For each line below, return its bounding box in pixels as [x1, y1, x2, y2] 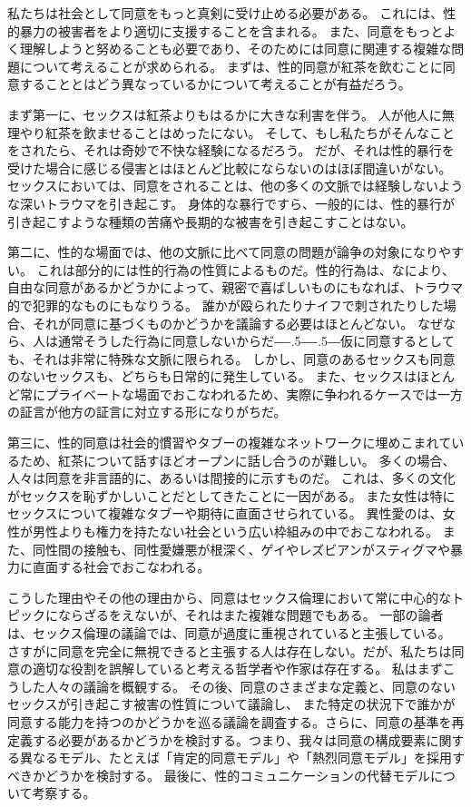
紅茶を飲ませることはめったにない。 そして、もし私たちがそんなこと [44, 123, 456, 142]
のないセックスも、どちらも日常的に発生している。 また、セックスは [7, 367, 417, 386]
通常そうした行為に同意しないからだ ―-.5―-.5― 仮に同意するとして [57, 331, 455, 350]
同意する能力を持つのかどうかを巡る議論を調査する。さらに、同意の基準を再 [7, 712, 465, 731]
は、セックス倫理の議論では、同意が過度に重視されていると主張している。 [7, 624, 451, 642]
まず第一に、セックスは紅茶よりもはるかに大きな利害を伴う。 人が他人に [7, 104, 442, 123]
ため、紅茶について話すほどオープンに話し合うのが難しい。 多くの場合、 [19, 450, 456, 469]
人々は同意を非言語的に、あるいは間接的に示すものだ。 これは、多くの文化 [7, 468, 456, 487]
